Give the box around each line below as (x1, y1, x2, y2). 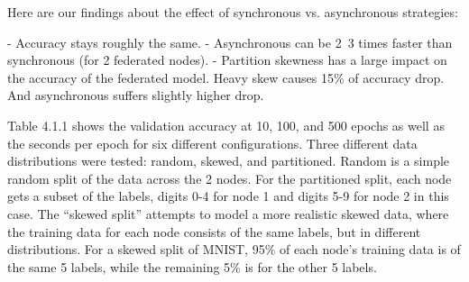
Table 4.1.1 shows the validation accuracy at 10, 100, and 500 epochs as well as (7, 115, 445, 134)
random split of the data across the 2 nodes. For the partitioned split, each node (7, 168, 452, 187)
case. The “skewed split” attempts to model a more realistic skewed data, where (7, 204, 449, 223)
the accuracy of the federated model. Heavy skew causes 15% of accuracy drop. (7, 68, 445, 86)
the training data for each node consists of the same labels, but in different (7, 222, 421, 241)
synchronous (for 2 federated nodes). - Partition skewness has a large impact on (7, 50, 447, 69)
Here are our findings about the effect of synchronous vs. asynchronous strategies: (7, 3, 458, 21)
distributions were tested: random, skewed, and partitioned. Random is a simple (7, 151, 450, 170)
